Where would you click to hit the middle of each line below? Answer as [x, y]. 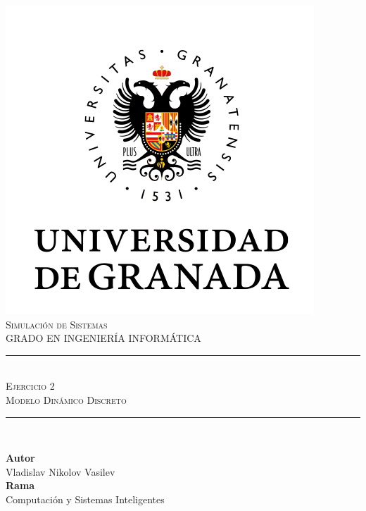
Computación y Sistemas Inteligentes [85, 499]
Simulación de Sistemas [57, 324]
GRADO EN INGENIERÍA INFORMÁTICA [103, 338]
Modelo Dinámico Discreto [66, 399]
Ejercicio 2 [30, 386]
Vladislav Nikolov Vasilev [61, 471]
